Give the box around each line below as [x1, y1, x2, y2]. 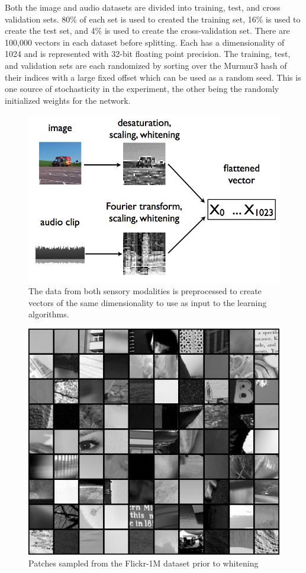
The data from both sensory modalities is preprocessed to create [28, 284, 262, 297]
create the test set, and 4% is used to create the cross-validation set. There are [5, 24, 290, 37]
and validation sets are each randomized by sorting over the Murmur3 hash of [5, 59, 287, 71]
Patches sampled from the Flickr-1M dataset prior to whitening [28, 557, 259, 569]
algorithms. [28, 308, 69, 320]
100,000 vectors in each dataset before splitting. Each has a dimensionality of [5, 36, 285, 48]
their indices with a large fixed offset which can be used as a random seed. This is [5, 71, 301, 83]
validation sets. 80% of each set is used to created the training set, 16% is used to [5, 12, 301, 25]
